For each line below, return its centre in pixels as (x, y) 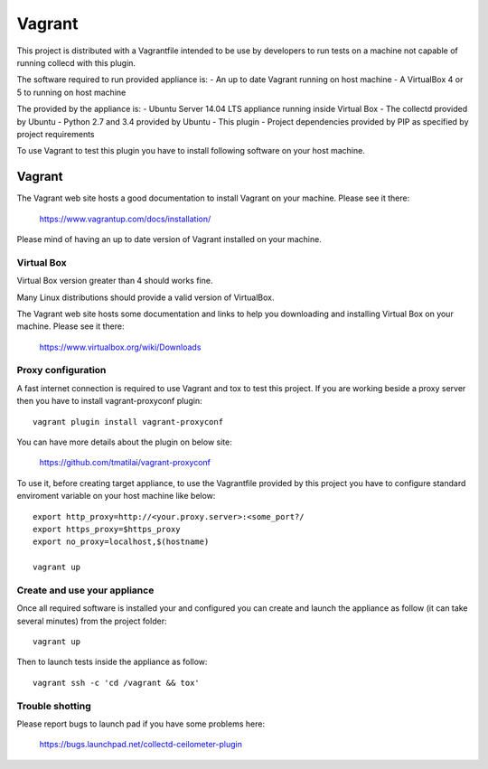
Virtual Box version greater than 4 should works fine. (115, 281)
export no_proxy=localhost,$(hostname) (121, 542)
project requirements (56, 134)
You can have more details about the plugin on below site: (124, 442)
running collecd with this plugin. (76, 62)
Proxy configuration (61, 370)
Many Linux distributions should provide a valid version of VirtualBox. (145, 297)
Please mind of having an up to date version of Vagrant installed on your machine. (169, 239)
